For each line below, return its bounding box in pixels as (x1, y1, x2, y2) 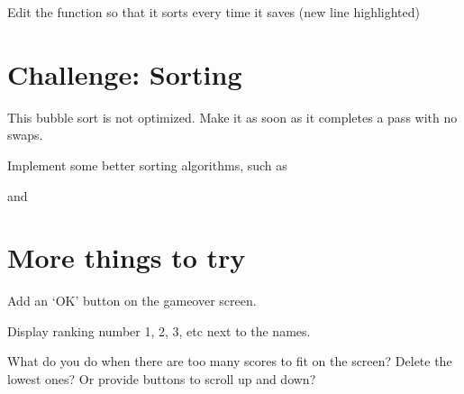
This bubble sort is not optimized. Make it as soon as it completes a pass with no (7, 107, 458, 126)
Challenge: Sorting (7, 55, 242, 92)
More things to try (7, 239, 246, 276)
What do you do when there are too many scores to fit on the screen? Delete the (7, 352, 452, 371)
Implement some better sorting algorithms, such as (7, 155, 287, 174)
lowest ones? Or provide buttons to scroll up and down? (7, 370, 316, 388)
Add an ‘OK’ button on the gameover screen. (7, 291, 257, 310)
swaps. (7, 125, 43, 144)
